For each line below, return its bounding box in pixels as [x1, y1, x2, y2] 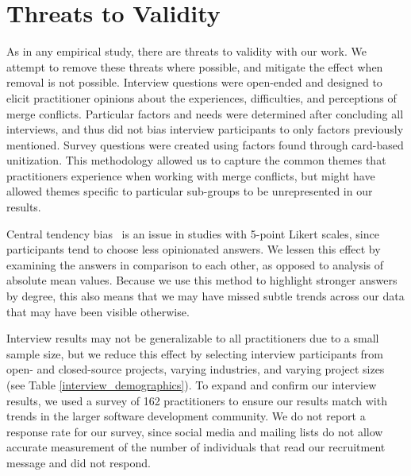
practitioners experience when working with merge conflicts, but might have [6, 167, 375, 184]
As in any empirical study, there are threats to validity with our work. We [6, 43, 367, 60]
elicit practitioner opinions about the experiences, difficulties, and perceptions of [6, 89, 397, 106]
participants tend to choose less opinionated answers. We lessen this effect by [6, 241, 381, 257]
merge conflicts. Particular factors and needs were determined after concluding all [6, 105, 404, 122]
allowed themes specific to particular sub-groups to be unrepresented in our [6, 183, 373, 199]
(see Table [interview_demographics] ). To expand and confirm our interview [6, 377, 377, 393]
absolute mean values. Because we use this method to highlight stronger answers [6, 272, 398, 288]
